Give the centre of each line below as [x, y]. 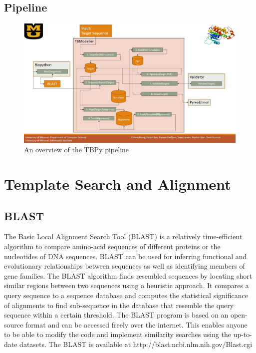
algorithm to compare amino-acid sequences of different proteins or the [112, 246]
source [14, 324]
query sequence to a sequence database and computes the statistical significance [126, 295]
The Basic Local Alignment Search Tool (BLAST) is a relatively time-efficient [123, 236]
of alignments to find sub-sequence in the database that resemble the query [119, 305]
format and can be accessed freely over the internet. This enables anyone [136, 324]
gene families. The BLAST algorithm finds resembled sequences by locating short [128, 275]
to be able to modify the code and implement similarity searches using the [118, 334]
